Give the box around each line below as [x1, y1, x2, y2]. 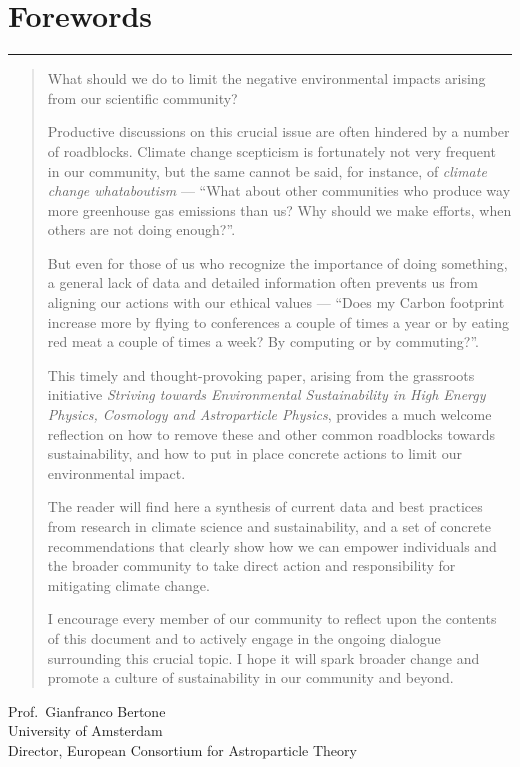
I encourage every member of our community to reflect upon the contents [47, 608, 497, 629]
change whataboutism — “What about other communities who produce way [47, 180, 511, 201]
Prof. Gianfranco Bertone [8, 700, 166, 721]
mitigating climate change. [47, 574, 210, 595]
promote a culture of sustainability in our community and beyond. [47, 667, 454, 688]
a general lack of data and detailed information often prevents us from [47, 272, 478, 293]
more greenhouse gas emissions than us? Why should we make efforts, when [47, 199, 512, 220]
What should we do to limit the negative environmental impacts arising [47, 68, 486, 89]
